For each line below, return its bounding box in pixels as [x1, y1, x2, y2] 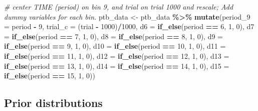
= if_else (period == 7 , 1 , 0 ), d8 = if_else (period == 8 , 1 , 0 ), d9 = [4, 31, 223, 41]
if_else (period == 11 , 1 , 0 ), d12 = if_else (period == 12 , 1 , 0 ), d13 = [4, 50, 229, 61]
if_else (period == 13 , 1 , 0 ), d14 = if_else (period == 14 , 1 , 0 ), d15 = [4, 60, 229, 71]
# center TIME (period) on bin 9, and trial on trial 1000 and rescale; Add [4, 2, 233, 12]
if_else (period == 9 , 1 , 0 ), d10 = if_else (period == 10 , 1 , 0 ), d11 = [4, 41, 226, 51]
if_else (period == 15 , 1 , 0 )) [4, 70, 95, 81]
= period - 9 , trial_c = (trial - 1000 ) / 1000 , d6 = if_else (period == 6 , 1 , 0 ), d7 [4, 21, 254, 32]
